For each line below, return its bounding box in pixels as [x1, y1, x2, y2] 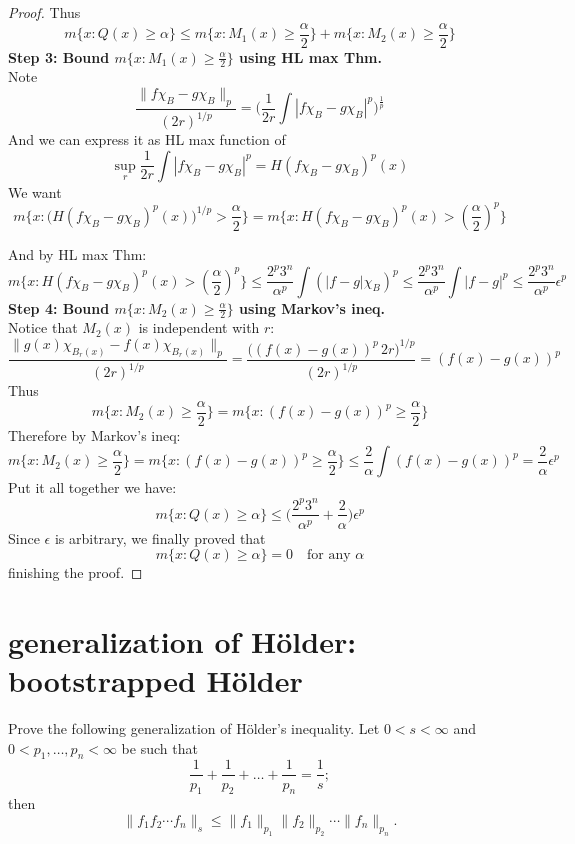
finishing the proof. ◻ [8, 562, 143, 583]
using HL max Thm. [239, 46, 382, 67]
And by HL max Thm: [8, 243, 147, 264]
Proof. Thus [8, 2, 81, 22]
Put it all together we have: [8, 477, 177, 498]
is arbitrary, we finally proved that [54, 527, 266, 548]
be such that [121, 737, 198, 758]
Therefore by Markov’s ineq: [8, 424, 181, 445]
